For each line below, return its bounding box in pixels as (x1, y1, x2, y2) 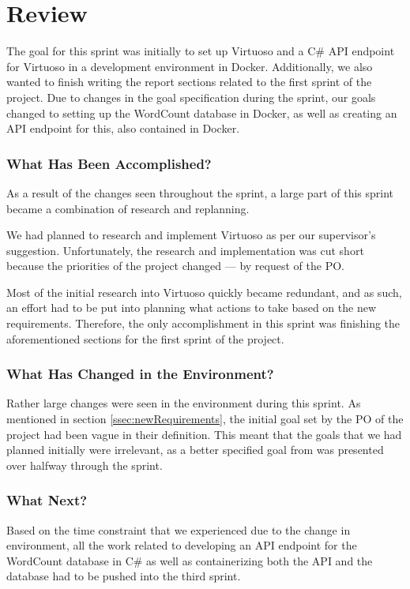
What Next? (6, 490, 88, 510)
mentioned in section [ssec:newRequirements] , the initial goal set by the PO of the (6, 411, 404, 427)
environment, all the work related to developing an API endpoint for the (6, 537, 357, 553)
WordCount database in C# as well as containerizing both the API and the (6, 552, 373, 568)
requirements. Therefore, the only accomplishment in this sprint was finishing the (6, 315, 401, 332)
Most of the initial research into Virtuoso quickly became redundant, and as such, (6, 283, 402, 300)
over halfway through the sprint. (6, 456, 163, 473)
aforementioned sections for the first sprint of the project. (6, 330, 284, 347)
